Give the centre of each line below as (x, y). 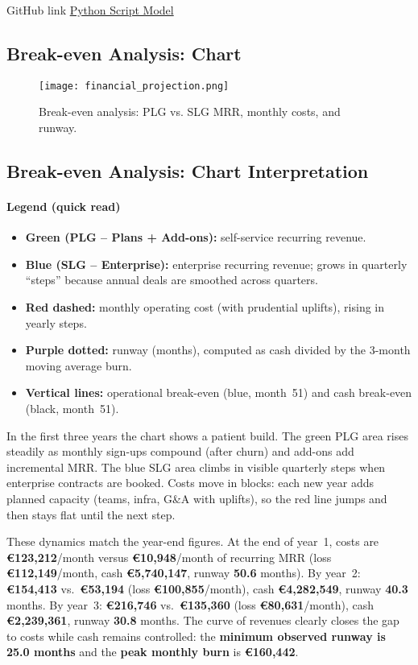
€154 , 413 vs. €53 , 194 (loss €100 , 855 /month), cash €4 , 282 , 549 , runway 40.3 (207, 588)
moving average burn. (79, 365)
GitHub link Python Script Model (90, 10)
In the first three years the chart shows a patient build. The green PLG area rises (207, 435)
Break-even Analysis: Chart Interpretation (188, 171)
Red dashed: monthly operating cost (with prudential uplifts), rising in (205, 307)
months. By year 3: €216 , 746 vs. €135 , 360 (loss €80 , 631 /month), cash (190, 604)
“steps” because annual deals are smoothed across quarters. (172, 280)
